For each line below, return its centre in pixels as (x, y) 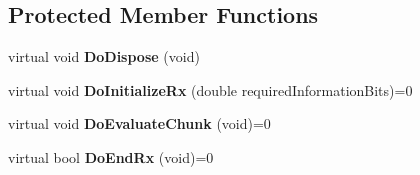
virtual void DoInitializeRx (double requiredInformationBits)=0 (210, 89)
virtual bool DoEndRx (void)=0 (111, 156)
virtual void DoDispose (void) (104, 56)
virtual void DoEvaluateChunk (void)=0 (139, 123)
